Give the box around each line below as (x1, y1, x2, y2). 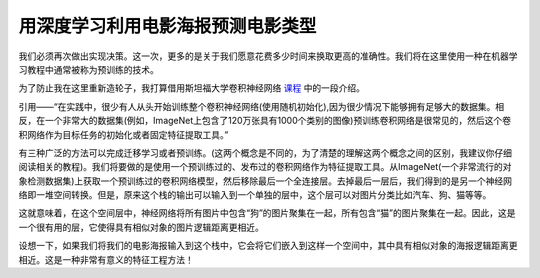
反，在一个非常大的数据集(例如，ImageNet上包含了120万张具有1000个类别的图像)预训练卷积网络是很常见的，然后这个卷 (18, 115, 512, 127)
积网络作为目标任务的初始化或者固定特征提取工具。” (18, 128, 229, 140)
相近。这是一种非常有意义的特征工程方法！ (18, 253, 194, 265)
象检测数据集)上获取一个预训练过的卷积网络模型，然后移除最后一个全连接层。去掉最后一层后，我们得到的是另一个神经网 (18, 175, 513, 187)
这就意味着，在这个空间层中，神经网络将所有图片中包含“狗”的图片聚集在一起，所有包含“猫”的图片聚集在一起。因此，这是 (18, 207, 516, 219)
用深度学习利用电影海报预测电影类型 (18, 15, 317, 37)
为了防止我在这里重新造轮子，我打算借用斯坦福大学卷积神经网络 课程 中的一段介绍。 (18, 82, 365, 94)
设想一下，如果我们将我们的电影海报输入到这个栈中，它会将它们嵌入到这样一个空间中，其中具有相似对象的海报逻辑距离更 (18, 240, 518, 252)
